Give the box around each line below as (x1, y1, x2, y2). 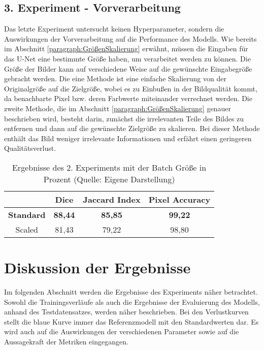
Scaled (15, 223, 38, 235)
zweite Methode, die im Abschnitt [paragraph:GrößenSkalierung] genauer (4, 103, 231, 113)
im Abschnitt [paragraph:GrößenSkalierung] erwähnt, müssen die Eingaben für (4, 43, 248, 54)
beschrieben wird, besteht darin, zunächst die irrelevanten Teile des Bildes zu (4, 113, 244, 123)
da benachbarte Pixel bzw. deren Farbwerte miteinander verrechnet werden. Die (4, 93, 252, 104)
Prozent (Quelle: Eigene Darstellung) (43, 173, 175, 185)
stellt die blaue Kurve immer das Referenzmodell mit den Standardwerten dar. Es (4, 316, 259, 327)
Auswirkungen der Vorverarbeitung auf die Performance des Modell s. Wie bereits (4, 33, 257, 44)
